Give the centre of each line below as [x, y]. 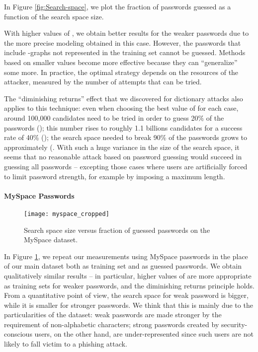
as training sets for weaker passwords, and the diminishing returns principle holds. [129, 285]
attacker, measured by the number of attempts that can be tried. [103, 82]
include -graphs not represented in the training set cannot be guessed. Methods [125, 52]
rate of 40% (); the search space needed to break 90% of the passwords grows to [126, 137]
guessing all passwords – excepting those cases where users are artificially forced [126, 166]
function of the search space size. [54, 16]
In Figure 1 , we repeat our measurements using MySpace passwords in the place [126, 256]
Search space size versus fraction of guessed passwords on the [117, 230]
